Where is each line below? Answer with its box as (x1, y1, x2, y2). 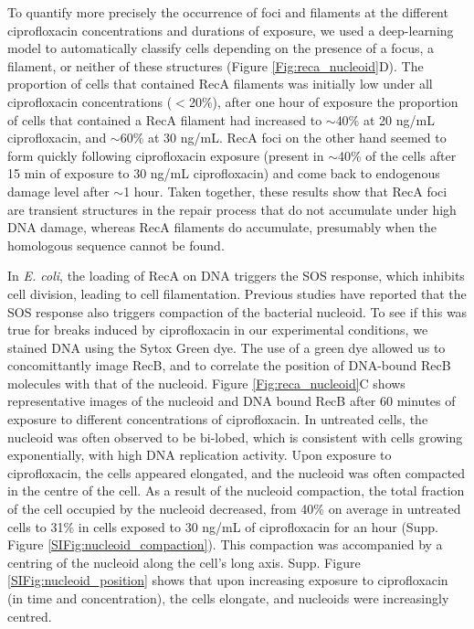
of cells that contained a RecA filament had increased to (7, 110, 322, 129)
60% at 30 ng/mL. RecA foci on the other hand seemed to (120, 128, 447, 147)
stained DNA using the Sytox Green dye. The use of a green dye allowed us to (7, 337, 446, 357)
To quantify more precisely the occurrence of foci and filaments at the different (7, 3, 448, 21)
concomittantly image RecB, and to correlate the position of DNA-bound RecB (7, 356, 451, 375)
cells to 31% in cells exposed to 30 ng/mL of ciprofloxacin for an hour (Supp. (7, 517, 438, 536)
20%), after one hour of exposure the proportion (188, 91, 458, 111)
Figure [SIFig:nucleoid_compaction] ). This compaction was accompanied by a (7, 535, 443, 554)
